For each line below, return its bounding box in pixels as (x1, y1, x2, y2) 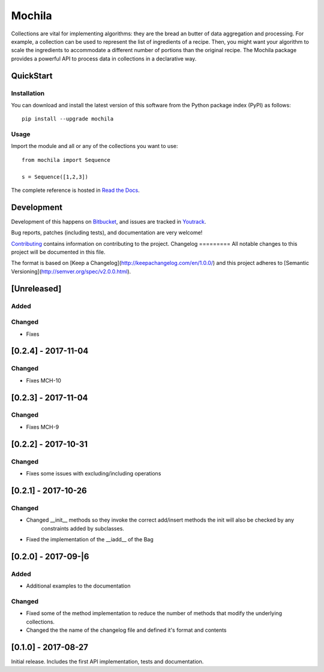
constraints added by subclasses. (41, 525, 124, 532)
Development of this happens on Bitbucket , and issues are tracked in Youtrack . (11, 218, 206, 225)
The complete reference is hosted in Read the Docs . (11, 186, 140, 194)
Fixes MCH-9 (26, 423, 59, 430)
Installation (11, 89, 45, 97)
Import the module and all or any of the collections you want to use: (11, 143, 178, 150)
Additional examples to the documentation (26, 582, 131, 590)
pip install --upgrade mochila (22, 116, 114, 122)
